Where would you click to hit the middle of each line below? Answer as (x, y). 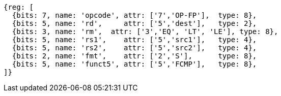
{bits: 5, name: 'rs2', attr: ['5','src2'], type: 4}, (134, 48)
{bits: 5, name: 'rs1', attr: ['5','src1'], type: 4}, (134, 40)
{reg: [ (19, 7)
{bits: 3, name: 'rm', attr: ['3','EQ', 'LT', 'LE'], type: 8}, (145, 31)
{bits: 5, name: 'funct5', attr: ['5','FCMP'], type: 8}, (134, 64)
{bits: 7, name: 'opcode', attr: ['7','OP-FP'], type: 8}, (134, 15)
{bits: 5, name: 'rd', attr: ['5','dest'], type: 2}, (134, 23)
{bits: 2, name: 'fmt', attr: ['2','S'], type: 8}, (134, 56)
